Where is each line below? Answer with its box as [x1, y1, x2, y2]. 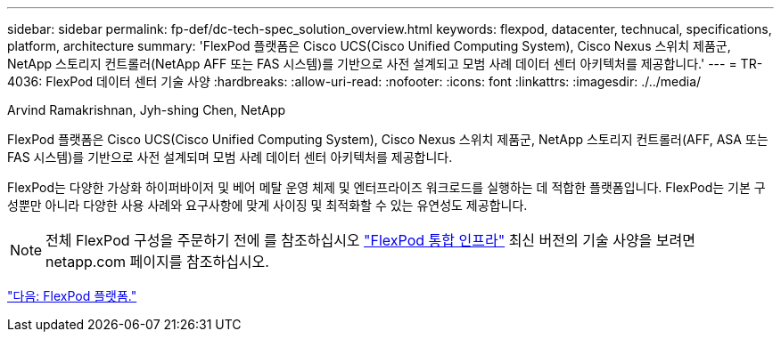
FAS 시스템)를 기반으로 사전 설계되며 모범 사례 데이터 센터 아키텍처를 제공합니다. [7, 149, 453, 165]
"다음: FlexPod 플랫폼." [7, 288, 137, 303]
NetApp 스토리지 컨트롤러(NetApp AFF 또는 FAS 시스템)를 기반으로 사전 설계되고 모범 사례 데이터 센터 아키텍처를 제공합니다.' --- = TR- [7, 56, 763, 71]
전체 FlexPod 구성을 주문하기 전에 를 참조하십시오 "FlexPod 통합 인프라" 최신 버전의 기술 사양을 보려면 [45, 231, 696, 249]
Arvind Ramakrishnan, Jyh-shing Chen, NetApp [7, 102, 286, 117]
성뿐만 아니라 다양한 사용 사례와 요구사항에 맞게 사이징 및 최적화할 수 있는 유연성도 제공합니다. [7, 198, 528, 213]
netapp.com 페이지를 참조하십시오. [45, 253, 269, 270]
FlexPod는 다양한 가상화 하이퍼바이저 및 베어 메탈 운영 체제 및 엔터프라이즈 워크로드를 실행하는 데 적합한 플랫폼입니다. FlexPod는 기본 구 [7, 180, 766, 195]
